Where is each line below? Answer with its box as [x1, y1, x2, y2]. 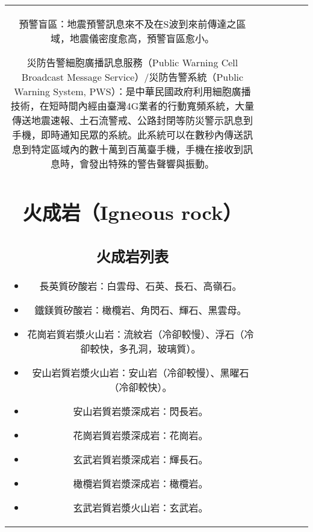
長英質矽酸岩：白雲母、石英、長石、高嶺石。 [39, 279, 242, 293]
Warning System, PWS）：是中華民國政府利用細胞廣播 [14, 84, 251, 98]
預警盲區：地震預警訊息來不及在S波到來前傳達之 [19, 17, 237, 31]
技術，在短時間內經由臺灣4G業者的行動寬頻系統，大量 [10, 99, 255, 113]
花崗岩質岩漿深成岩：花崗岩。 [73, 428, 208, 443]
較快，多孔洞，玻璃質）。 [90, 342, 201, 356]
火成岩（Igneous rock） [22, 198, 243, 225]
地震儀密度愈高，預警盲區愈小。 [69, 31, 214, 45]
